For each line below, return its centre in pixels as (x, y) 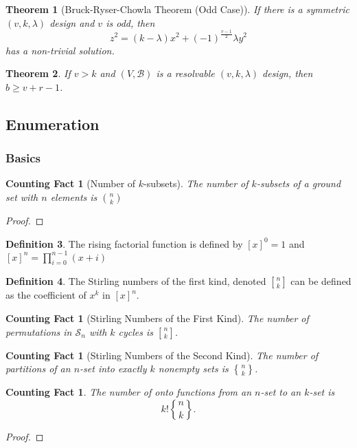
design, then (288, 73)
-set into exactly (113, 369)
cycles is (136, 331)
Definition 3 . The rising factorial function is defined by (124, 243)
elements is (74, 196)
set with (22, 196)
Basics (23, 158)
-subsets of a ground (299, 183)
